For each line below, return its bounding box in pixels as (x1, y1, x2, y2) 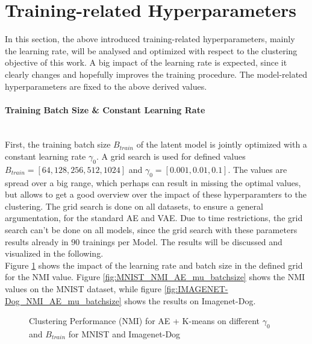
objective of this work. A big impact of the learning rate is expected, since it (5, 56, 287, 69)
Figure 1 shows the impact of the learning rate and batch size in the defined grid (5, 258, 303, 271)
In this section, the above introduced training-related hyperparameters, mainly (5, 33, 295, 45)
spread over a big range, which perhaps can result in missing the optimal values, (5, 176, 301, 189)
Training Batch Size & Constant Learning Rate (5, 103, 205, 116)
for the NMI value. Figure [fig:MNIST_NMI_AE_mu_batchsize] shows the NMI (5, 271, 305, 283)
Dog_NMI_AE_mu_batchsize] (5, 294, 122, 307)
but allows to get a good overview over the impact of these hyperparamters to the (5, 188, 307, 201)
